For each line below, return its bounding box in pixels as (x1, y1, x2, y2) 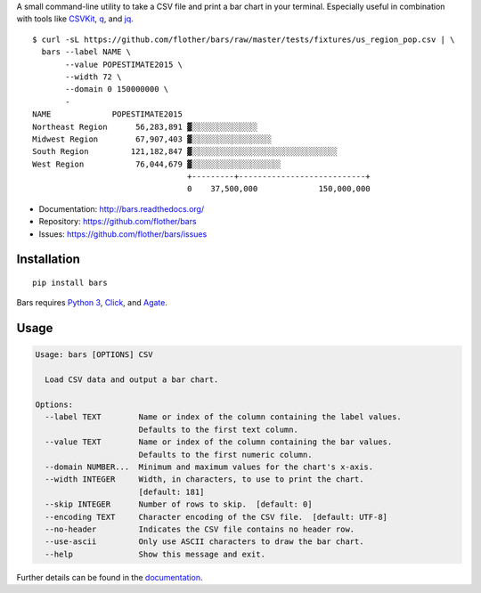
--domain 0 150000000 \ (65, 85, 169, 94)
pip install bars (32, 278, 108, 288)
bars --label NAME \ (41, 47, 132, 57)
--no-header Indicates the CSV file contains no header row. (45, 524, 355, 534)
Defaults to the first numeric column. (138, 450, 313, 459)
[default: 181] (138, 486, 205, 497)
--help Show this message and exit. (45, 548, 266, 559)
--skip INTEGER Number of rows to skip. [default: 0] (45, 500, 313, 509)
